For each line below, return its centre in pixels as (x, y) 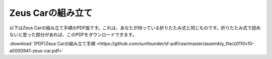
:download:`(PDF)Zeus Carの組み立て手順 (52, 44)
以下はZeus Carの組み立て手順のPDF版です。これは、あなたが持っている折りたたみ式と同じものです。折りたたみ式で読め (135, 28)
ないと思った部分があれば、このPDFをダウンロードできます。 (73, 34)
